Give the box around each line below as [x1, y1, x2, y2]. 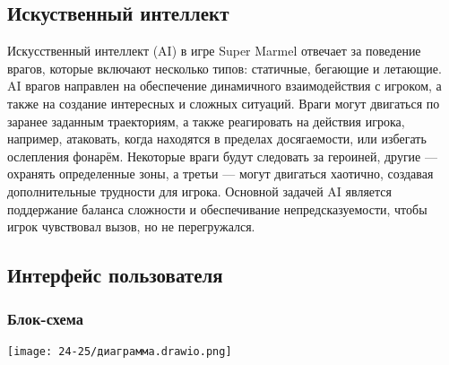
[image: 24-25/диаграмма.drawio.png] [7, 344, 232, 358]
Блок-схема [7, 308, 83, 330]
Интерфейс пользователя [7, 261, 223, 289]
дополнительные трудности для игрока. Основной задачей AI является [7, 181, 393, 200]
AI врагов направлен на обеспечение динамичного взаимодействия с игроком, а [7, 76, 442, 95]
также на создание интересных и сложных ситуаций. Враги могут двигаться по [7, 93, 440, 112]
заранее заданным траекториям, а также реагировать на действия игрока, [7, 111, 405, 130]
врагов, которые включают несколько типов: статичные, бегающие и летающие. [7, 58, 442, 77]
